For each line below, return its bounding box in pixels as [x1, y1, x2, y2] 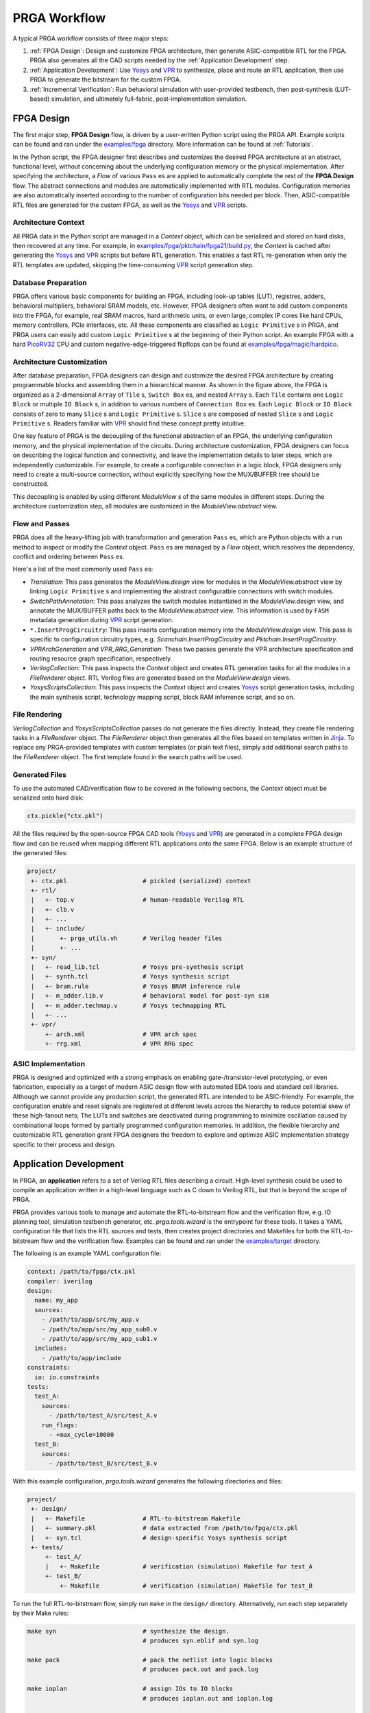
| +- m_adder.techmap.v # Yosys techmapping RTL [31, 1001, 226, 1009]
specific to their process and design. [12, 1140, 116, 1148]
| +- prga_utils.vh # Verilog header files [31, 934, 223, 942]
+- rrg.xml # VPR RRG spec [45, 1040, 194, 1048]
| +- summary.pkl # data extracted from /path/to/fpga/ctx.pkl [31, 1525, 298, 1532]
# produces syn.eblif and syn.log [143, 1637, 259, 1644]
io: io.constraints [34, 1373, 100, 1381]
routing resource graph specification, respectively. [29, 654, 173, 663]
